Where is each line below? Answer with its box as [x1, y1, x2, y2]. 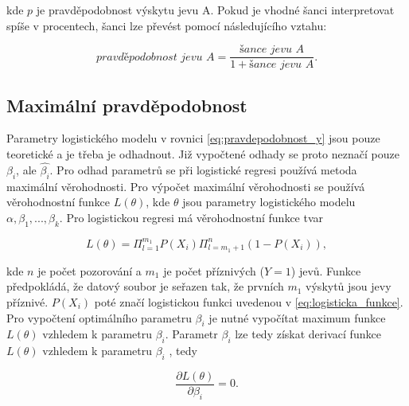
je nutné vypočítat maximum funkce [208, 309, 386, 326]
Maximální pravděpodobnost [6, 92, 247, 117]
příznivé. [6, 293, 49, 310]
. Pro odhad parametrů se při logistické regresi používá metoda [49, 161, 357, 178]
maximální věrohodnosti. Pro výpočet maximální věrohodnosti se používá [6, 178, 365, 194]
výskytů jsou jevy [306, 278, 391, 295]
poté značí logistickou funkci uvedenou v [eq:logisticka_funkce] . [94, 293, 403, 310]
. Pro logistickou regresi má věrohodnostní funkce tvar [59, 209, 324, 225]
